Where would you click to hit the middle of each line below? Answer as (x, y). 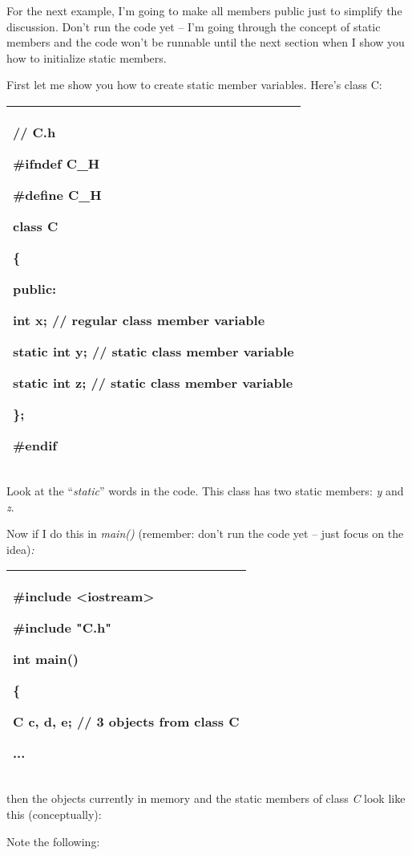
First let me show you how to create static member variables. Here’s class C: (194, 85)
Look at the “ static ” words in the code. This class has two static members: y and (205, 490)
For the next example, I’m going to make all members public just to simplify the (204, 10)
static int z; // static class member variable (153, 382)
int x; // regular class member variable (139, 320)
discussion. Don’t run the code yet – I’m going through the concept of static (194, 26)
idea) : (20, 549)
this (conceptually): (54, 814)
